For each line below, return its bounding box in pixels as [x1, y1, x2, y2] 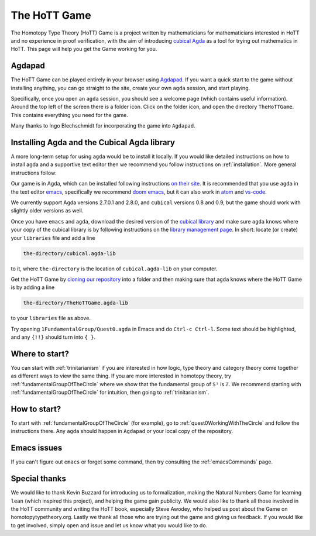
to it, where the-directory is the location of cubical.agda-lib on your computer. [11, 265, 218, 272]
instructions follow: [11, 169, 57, 176]
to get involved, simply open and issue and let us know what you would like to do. [11, 521, 208, 529]
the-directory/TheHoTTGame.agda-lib [23, 300, 129, 307]
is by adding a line [11, 284, 55, 291]
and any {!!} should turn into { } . [11, 334, 96, 341]
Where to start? [11, 349, 70, 359]
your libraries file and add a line [11, 234, 95, 241]
